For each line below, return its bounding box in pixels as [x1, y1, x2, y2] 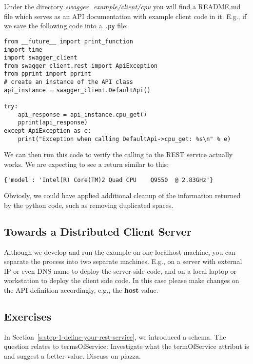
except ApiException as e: [4, 127, 91, 135]
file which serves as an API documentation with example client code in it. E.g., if [4, 11, 247, 21]
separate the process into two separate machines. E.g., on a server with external [4, 256, 242, 266]
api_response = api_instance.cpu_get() [18, 111, 147, 118]
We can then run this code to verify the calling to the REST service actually [4, 149, 233, 160]
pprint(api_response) [18, 119, 88, 126]
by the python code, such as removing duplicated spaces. [4, 200, 174, 210]
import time [4, 46, 42, 53]
